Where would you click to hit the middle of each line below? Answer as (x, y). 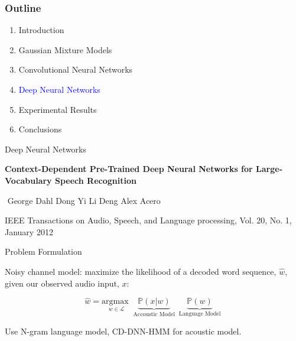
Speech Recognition (95, 180)
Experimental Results (58, 109)
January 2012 (29, 231)
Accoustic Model (154, 315)
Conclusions (40, 129)
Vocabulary (28, 180)
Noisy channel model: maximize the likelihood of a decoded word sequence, (141, 271)
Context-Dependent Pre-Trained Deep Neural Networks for (129, 169)
